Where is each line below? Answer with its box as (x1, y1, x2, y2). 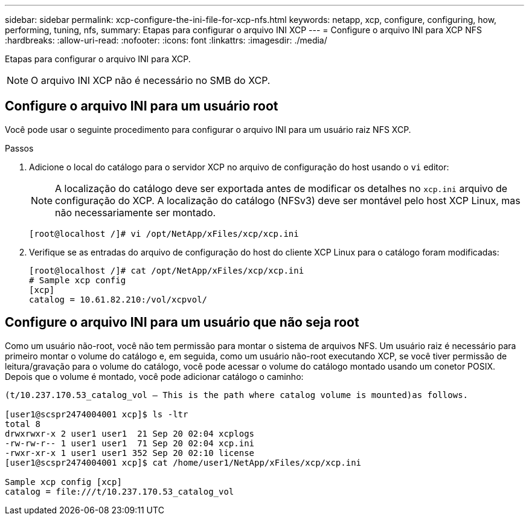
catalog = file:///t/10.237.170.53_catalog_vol (5, 486, 234, 496)
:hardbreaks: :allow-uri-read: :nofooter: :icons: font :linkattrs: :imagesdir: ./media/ (5, 35, 327, 45)
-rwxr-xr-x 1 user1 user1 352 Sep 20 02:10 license (5, 448, 255, 458)
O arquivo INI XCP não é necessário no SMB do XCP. (31, 74, 271, 86)
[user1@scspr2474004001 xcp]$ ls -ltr (5, 409, 188, 419)
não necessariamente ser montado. (55, 206, 216, 219)
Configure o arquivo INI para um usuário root (5, 98, 278, 114)
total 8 (5, 419, 41, 429)
